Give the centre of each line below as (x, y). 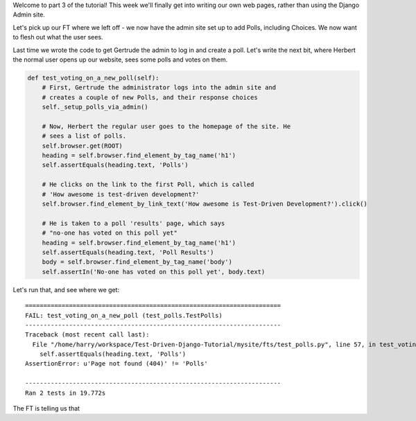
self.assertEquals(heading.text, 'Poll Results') (128, 252)
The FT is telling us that (46, 409)
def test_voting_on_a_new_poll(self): (93, 78)
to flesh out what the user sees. (58, 37)
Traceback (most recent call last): (87, 335)
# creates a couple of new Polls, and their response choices (150, 97)
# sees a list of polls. (84, 136)
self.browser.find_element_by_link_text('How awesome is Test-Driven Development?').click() (205, 204)
